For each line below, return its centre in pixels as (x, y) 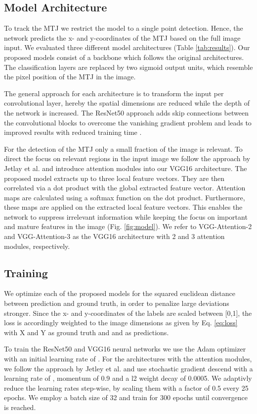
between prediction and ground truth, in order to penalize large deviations (117, 303)
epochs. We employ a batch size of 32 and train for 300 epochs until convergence (126, 397)
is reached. (20, 407)
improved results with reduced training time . (73, 132)
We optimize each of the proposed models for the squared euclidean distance (120, 293)
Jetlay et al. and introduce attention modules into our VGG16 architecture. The (126, 168)
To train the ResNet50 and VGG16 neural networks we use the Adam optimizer (125, 349)
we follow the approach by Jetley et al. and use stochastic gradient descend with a (128, 368)
